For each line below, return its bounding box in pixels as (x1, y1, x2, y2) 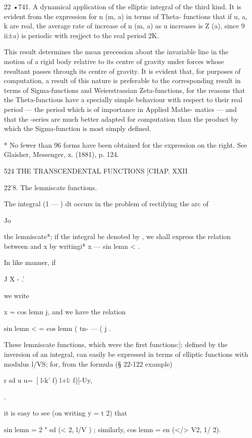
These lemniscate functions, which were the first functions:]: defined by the (4, 339, 228, 350)
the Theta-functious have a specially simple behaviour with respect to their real (4, 94, 243, 105)
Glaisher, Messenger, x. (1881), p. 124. (4, 149, 119, 159)
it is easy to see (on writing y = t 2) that (4, 408, 127, 418)
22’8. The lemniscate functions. (4, 182, 97, 192)
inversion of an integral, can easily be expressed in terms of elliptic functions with (4, 349, 248, 359)
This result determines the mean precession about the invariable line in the (4, 46, 229, 57)
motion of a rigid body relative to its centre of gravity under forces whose (4, 56, 224, 66)
